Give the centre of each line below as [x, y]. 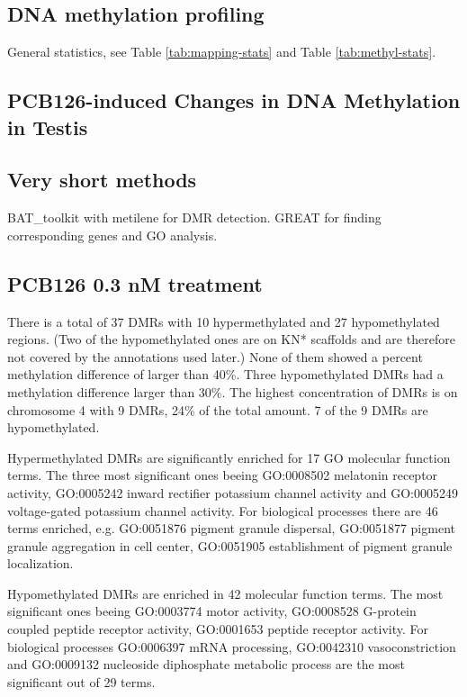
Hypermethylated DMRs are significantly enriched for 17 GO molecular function [229, 457]
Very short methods [102, 180]
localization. [40, 563]
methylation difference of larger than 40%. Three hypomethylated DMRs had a [225, 374]
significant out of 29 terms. [81, 681]
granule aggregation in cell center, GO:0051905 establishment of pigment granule [230, 545]
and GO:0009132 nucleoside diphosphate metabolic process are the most [206, 664]
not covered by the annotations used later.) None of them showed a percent [215, 356]
